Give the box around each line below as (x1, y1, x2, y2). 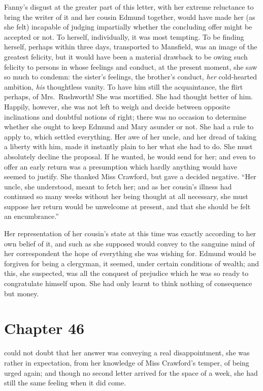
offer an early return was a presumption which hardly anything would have (4, 161, 237, 172)
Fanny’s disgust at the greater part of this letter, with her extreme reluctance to (4, 2, 254, 12)
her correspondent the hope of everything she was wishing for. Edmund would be (4, 248, 256, 259)
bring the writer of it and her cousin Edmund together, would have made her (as (4, 11, 255, 22)
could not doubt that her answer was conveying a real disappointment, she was (4, 347, 250, 358)
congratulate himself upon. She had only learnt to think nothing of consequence (4, 278, 252, 289)
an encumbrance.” (4, 211, 59, 221)
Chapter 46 (4, 318, 85, 339)
